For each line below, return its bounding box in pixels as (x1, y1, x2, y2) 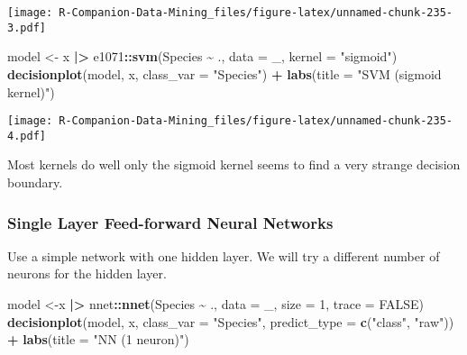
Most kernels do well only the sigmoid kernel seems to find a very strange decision (7, 155, 461, 174)
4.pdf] (7, 129, 46, 142)
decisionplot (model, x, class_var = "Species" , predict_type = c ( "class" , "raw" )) (7, 312, 454, 331)
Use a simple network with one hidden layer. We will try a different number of (7, 246, 440, 265)
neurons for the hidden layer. (7, 264, 167, 283)
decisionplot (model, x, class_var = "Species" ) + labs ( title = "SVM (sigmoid (7, 64, 442, 83)
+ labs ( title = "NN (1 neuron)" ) (7, 330, 189, 349)
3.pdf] (7, 21, 46, 34)
